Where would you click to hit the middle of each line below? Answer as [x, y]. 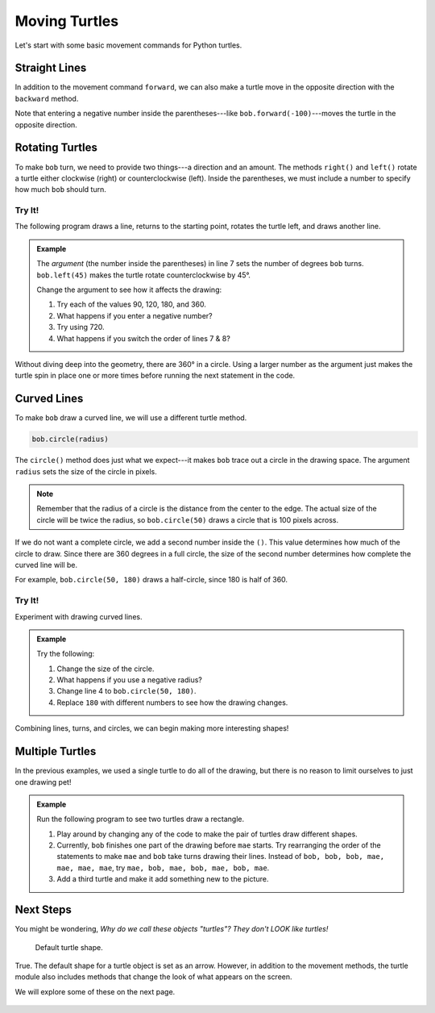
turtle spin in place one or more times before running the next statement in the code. [155, 376]
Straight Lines [51, 68]
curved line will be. [46, 565]
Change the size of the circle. [106, 669]
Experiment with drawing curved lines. [79, 616]
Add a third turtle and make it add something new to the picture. [163, 879]
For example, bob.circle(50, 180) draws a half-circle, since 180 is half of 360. [151, 580]
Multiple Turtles [56, 751]
